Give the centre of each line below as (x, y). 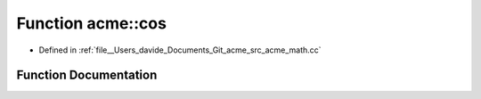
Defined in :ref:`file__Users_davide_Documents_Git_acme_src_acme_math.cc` (180, 50)
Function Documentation (87, 75)
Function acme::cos (91, 23)
